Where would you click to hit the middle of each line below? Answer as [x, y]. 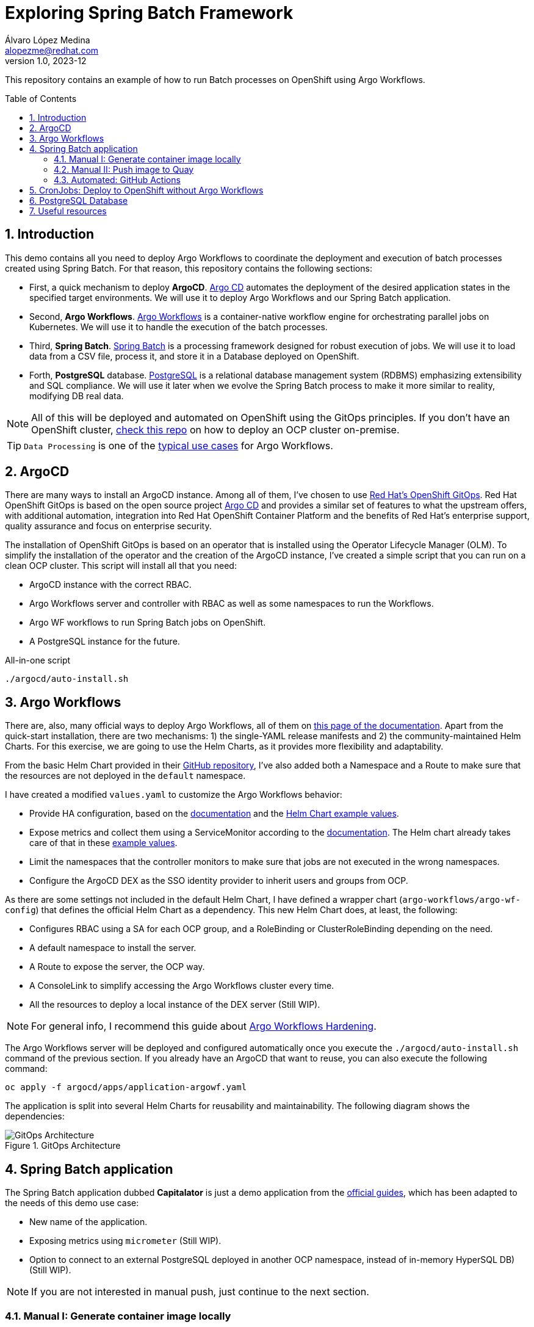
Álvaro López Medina [48, 40]
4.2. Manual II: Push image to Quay [124, 169]
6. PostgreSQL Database [79, 200]
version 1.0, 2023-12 [46, 60]
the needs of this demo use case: [72, 1203]
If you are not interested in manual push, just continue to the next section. [200, 1292]
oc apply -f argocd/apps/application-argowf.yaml [126, 1087]
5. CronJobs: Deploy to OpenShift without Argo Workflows [146, 190]
